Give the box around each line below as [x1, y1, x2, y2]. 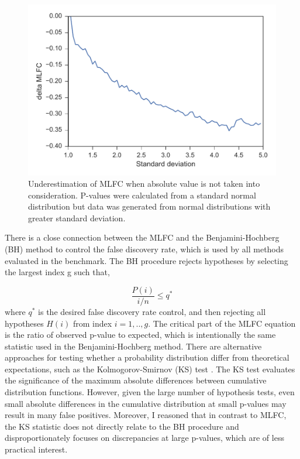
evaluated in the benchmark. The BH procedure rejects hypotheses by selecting [5, 254, 288, 266]
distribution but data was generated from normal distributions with [28, 200, 271, 213]
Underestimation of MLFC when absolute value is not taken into [28, 177, 260, 190]
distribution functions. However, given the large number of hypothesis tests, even [5, 386, 295, 398]
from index [73, 317, 112, 329]
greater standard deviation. [28, 211, 126, 224]
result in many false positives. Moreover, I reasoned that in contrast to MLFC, [5, 409, 287, 421]
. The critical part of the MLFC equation [148, 317, 296, 329]
